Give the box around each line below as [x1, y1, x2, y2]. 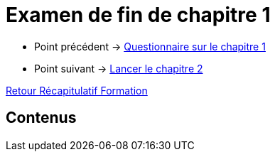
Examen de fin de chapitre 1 [6, 3, 271, 27]
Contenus [6, 109, 77, 127]
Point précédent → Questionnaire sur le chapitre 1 [34, 40, 266, 53]
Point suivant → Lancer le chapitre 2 [34, 62, 203, 75]
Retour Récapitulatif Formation [6, 84, 148, 97]
